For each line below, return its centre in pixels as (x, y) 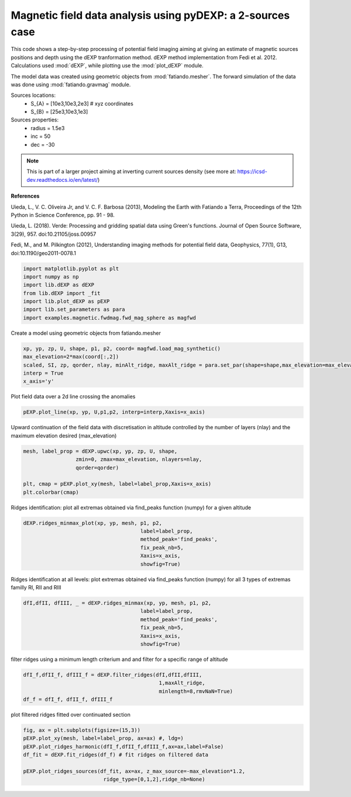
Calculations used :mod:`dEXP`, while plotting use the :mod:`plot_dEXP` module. (107, 66)
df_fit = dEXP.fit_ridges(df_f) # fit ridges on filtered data (116, 755)
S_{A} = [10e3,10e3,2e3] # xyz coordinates (82, 103)
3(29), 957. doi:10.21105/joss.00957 (54, 234)
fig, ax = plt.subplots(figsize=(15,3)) (82, 730)
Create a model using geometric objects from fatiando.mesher (86, 333)
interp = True (43, 373)
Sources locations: (33, 95)
